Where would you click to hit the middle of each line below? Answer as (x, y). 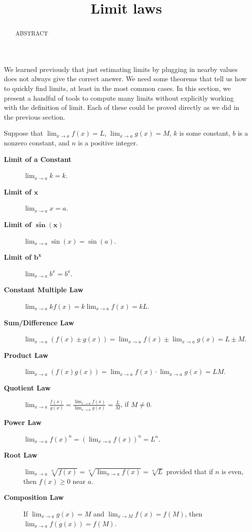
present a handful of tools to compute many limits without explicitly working (119, 98)
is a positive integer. (108, 142)
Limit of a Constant (38, 159)
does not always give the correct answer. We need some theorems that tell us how (125, 79)
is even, (233, 471)
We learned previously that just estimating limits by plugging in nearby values (121, 69)
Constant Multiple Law (44, 290)
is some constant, (205, 133)
